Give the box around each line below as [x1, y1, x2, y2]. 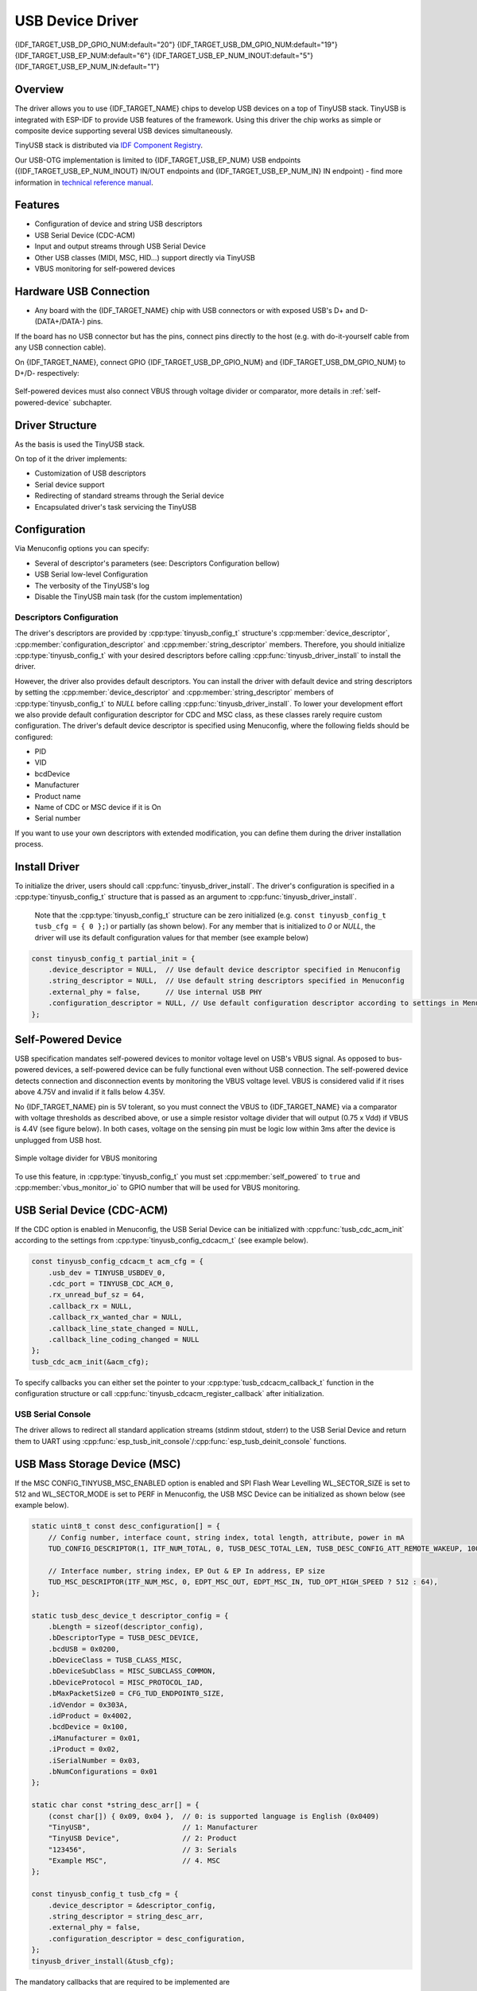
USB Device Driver [14, 12, 139, 29]
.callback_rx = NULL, [48, 1301, 133, 1310]
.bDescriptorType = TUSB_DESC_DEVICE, [48, 1633, 200, 1642]
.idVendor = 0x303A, [48, 1700, 129, 1709]
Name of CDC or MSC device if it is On [34, 803, 162, 812]
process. [14, 839, 44, 849]
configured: [14, 732, 53, 741]
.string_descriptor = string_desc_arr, [48, 1912, 204, 1921]
